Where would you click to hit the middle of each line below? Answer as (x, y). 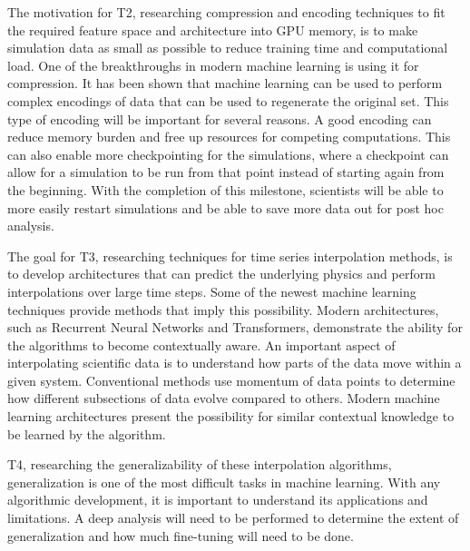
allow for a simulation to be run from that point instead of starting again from (226, 172)
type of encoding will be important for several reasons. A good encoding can (220, 118)
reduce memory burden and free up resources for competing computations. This (229, 137)
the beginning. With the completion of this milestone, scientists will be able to (225, 189)
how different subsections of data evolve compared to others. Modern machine (224, 398)
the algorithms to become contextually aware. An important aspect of (201, 344)
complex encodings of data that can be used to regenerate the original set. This (228, 100)
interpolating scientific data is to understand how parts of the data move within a (235, 363)
